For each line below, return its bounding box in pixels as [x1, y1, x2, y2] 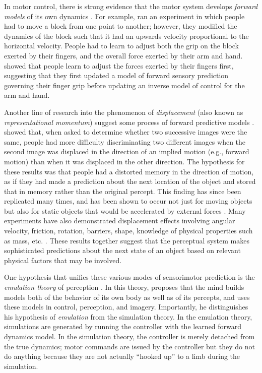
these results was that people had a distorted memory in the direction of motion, [4, 166, 254, 176]
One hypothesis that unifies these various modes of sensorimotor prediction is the [4, 272, 255, 282]
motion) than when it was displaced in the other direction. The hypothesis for [4, 156, 245, 166]
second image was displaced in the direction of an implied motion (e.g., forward [4, 146, 249, 157]
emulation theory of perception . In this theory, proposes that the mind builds [4, 282, 244, 292]
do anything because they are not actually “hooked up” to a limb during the [4, 351, 240, 361]
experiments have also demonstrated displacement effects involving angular [4, 215, 235, 226]
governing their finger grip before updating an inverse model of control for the [4, 80, 245, 90]
